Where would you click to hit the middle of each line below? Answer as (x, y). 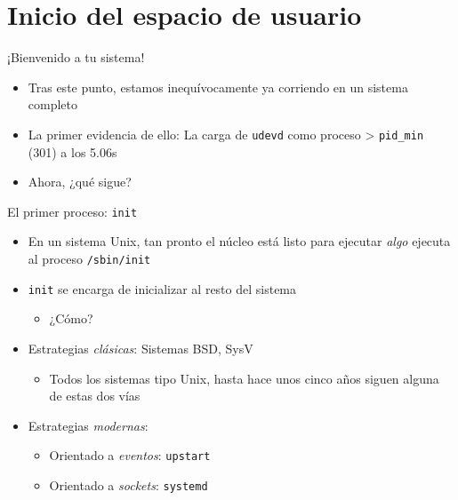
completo (53, 104)
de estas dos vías (95, 396)
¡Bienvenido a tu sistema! (76, 57)
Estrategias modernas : (88, 425)
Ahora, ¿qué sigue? (80, 182)
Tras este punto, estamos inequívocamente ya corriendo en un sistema (218, 87)
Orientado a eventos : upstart (130, 455)
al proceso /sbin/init (89, 258)
